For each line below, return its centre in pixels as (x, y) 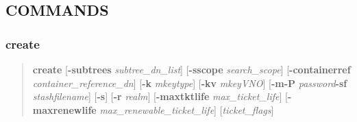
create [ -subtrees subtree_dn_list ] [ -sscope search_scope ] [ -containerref (192, 69)
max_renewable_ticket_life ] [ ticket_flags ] (187, 109)
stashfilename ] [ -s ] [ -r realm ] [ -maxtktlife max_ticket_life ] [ (160, 96)
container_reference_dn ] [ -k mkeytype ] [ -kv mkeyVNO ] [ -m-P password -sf (190, 83)
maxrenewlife (64, 109)
